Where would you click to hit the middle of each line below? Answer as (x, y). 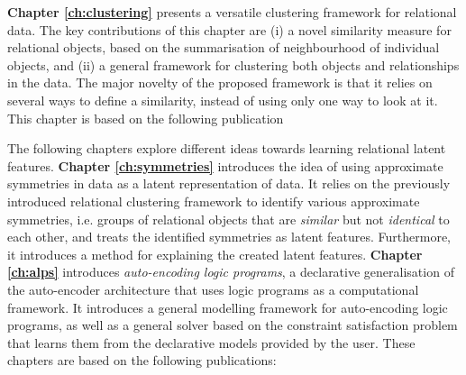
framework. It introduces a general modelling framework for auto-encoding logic (228, 307)
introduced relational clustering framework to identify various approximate (214, 201)
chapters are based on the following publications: (142, 360)
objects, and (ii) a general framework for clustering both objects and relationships (233, 64)
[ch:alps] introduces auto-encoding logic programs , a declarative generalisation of (231, 272)
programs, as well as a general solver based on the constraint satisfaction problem (233, 325)
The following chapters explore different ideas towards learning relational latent (227, 148)
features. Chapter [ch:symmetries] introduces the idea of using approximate (225, 165)
